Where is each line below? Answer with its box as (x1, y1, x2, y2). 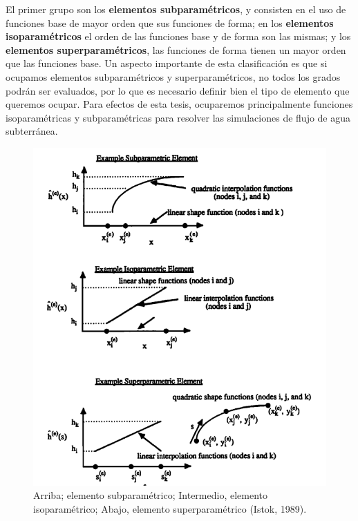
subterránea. (6, 124, 58, 138)
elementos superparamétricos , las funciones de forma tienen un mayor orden (6, 42, 346, 57)
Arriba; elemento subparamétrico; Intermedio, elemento (33, 488, 267, 502)
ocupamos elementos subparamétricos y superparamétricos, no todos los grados (6, 69, 341, 84)
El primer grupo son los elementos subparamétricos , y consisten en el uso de (6, 2, 346, 16)
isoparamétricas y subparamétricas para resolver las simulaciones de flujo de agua (6, 110, 351, 124)
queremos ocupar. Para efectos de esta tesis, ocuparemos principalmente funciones (6, 97, 353, 111)
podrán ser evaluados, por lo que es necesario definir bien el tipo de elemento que (6, 83, 350, 97)
